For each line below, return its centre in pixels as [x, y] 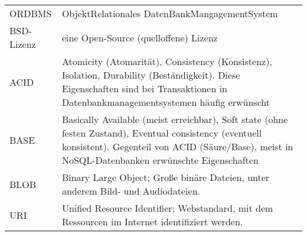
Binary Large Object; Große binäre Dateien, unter [166, 177]
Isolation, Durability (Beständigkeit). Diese [151, 75]
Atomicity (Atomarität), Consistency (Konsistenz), [167, 61]
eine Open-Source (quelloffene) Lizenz [140, 37]
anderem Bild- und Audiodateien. [131, 191]
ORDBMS [31, 13]
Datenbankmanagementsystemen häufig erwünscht [166, 102]
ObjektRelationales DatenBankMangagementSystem [170, 13]
